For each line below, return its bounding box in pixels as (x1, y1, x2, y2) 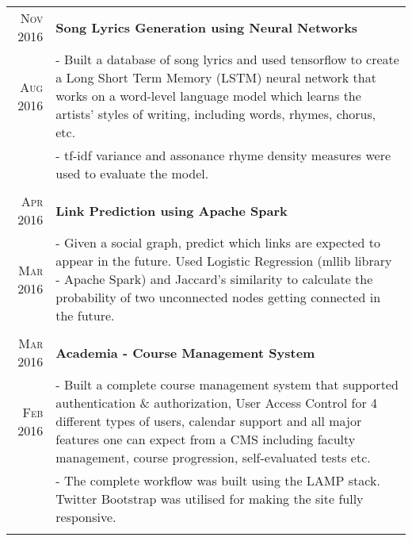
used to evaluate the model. (55, 164, 209, 182)
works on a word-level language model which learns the (55, 86, 361, 105)
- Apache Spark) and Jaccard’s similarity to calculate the (55, 270, 373, 288)
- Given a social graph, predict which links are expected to (55, 233, 380, 251)
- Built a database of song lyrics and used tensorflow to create (55, 50, 399, 68)
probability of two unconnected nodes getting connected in (55, 288, 381, 306)
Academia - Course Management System (55, 343, 315, 362)
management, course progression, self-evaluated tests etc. (55, 448, 371, 466)
